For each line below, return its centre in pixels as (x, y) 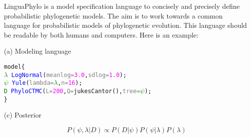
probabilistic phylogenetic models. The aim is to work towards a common (113, 15)
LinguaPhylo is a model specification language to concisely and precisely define (122, 6)
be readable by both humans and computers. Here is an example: (101, 34)
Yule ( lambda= (33, 83)
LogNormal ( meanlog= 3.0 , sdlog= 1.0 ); (69, 75)
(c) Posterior (23, 115)
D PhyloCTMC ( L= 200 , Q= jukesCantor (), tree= (72, 91)
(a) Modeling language (38, 51)
